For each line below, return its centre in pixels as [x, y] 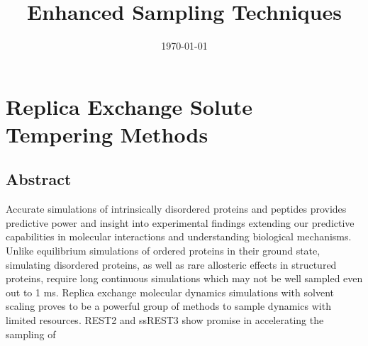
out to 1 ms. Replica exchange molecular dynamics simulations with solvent [170, 292]
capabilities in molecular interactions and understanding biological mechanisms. [179, 236]
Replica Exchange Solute [129, 106]
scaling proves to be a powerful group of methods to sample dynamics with [168, 306]
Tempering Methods [107, 134]
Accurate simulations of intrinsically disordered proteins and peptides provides [176, 209]
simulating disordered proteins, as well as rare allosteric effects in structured [171, 264]
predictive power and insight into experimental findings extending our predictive [180, 222]
